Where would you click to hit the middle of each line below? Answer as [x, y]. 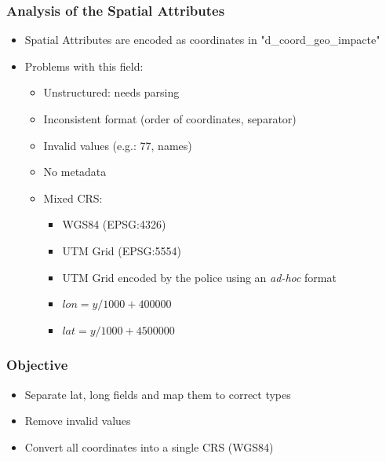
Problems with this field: [84, 66]
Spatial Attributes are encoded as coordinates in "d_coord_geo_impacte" [202, 40]
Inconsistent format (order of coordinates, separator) [170, 119]
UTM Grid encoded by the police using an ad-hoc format [199, 277]
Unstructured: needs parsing [111, 92]
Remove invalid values [78, 421]
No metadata [75, 172]
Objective [37, 365]
